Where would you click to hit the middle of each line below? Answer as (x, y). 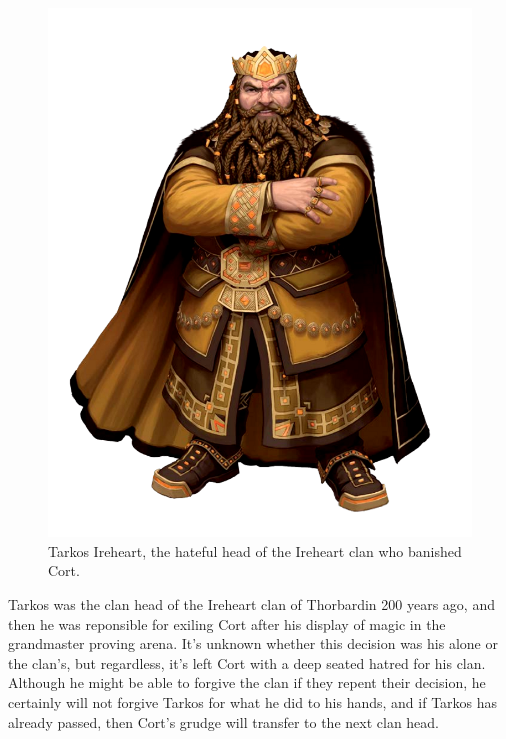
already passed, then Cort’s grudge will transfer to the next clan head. (224, 721)
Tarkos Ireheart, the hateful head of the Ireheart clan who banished (255, 550)
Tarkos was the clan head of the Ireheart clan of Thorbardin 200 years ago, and (251, 603)
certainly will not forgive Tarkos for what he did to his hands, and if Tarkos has (253, 701)
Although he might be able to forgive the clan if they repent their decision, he (247, 682)
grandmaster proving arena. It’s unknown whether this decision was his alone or (253, 643)
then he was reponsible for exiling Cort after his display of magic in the (227, 623)
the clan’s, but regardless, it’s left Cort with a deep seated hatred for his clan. (247, 662)
